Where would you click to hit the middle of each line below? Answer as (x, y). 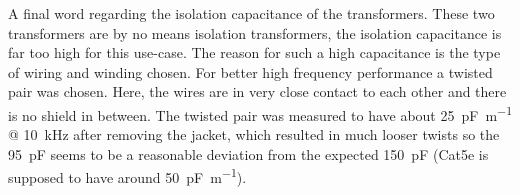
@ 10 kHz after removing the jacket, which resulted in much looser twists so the (254, 134)
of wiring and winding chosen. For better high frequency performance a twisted (250, 71)
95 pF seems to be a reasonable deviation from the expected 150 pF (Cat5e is (248, 153)
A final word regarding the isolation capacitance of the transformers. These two (251, 13)
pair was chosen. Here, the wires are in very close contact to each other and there (257, 91)
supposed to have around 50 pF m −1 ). (127, 176)
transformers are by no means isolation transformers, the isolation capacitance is (255, 32)
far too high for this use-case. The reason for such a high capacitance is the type (254, 52)
